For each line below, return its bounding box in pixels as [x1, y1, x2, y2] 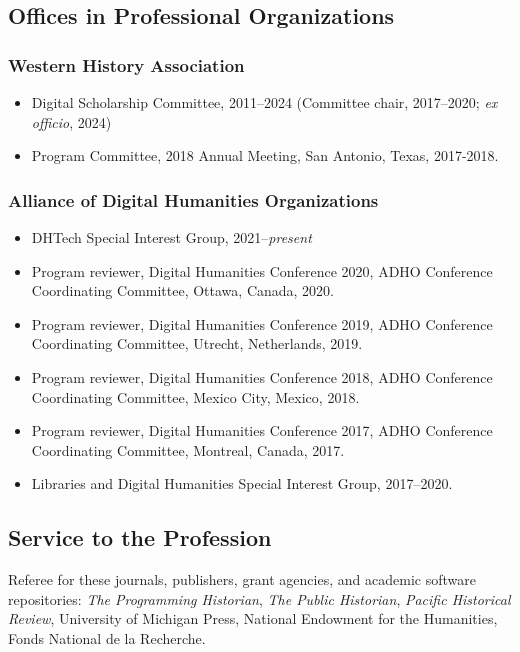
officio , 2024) [31, 111, 112, 132]
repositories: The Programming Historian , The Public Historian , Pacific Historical [8, 588, 511, 609]
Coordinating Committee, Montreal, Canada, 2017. [31, 439, 345, 460]
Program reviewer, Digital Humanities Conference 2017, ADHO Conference [31, 420, 493, 441]
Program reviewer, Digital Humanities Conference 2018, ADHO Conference [31, 366, 493, 387]
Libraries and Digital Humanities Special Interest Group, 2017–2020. [31, 473, 453, 494]
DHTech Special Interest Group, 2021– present [31, 227, 312, 247]
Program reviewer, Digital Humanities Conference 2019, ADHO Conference [31, 313, 493, 334]
